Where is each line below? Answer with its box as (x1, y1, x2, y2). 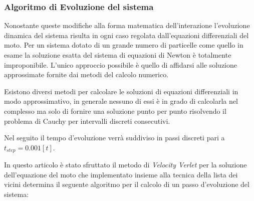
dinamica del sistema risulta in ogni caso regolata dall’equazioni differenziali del (4, 30, 249, 40)
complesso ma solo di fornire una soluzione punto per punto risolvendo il (4, 105, 226, 116)
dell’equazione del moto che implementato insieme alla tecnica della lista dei (4, 169, 238, 179)
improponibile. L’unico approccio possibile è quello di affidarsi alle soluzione (4, 59, 237, 70)
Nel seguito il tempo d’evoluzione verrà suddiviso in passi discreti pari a (4, 132, 225, 143)
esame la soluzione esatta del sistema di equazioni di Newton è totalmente (4, 50, 231, 60)
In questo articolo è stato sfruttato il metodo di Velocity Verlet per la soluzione (4, 159, 247, 170)
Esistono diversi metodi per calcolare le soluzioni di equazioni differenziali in (4, 86, 238, 96)
